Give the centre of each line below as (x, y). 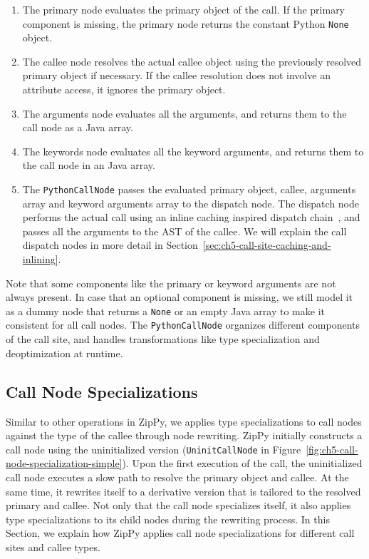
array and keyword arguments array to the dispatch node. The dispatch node (191, 203)
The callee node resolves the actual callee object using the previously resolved (192, 61)
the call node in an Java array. (89, 165)
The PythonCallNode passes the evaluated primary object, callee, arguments (189, 189)
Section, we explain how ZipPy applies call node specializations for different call (180, 533)
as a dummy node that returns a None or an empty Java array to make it (165, 311)
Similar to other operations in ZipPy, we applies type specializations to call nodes (184, 421)
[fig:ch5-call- (332, 449)
